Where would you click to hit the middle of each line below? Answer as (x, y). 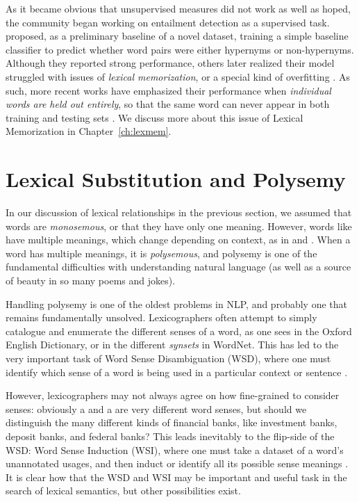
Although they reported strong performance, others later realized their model (170, 63)
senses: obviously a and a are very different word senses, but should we (156, 408)
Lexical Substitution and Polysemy (176, 179)
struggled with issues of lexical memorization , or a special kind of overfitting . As (178, 76)
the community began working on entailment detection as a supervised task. (168, 22)
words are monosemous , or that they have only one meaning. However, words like (179, 226)
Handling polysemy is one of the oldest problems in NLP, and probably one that (176, 303)
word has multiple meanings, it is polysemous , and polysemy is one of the (161, 253)
